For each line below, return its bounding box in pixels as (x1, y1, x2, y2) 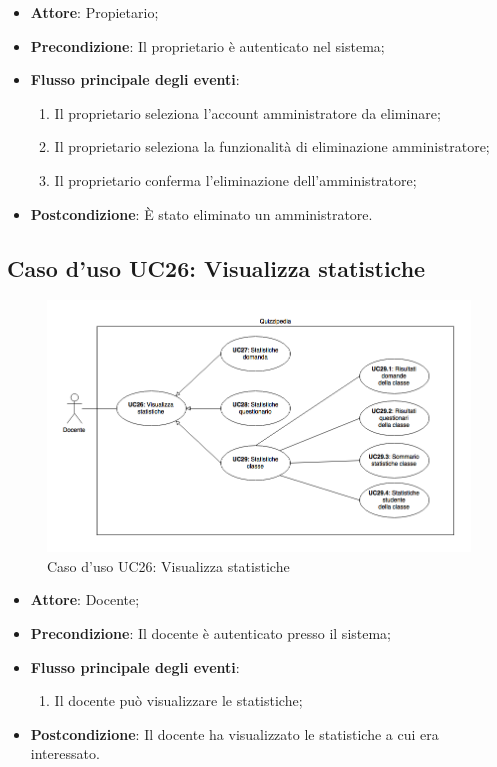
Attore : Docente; (30, 589, 140, 610)
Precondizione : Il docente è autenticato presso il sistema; (30, 623, 392, 644)
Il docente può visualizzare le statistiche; (54, 690, 303, 711)
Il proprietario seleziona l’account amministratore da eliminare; (54, 102, 441, 123)
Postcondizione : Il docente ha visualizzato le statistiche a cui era (30, 723, 439, 744)
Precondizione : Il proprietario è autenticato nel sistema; (30, 35, 385, 56)
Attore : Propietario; (30, 2, 159, 22)
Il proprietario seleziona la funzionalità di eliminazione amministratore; (54, 136, 490, 157)
